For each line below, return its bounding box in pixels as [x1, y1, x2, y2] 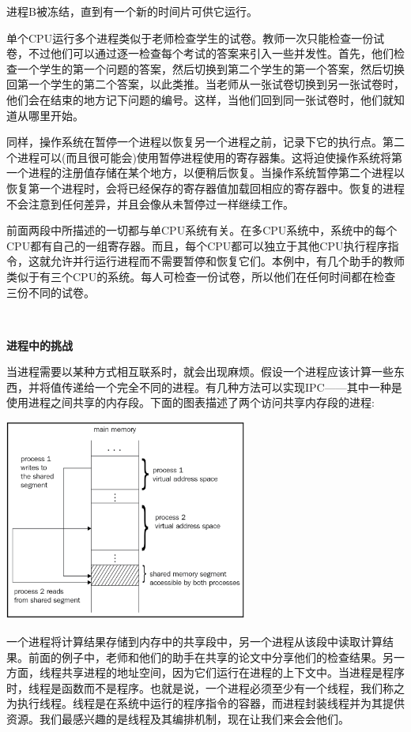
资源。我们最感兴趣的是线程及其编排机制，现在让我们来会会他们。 [6, 711, 349, 727]
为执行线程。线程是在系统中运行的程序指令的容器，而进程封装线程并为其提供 [6, 695, 405, 711]
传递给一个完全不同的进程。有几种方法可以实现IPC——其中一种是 [61, 378, 402, 395]
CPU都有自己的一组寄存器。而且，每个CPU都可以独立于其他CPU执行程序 [6, 237, 388, 253]
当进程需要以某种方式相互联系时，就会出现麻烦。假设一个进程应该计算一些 [6, 363, 394, 380]
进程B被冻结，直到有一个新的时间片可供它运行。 [6, 3, 258, 19]
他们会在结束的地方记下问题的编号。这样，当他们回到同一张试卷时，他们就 [6, 91, 394, 107]
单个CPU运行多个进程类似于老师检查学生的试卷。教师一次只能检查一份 [6, 29, 374, 46]
